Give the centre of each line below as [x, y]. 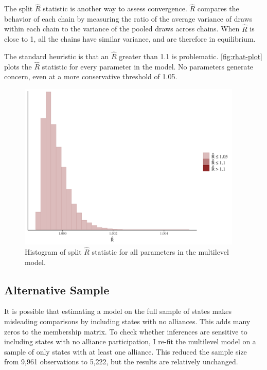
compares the [218, 8]
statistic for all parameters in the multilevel [160, 251]
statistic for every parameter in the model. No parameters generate [148, 66]
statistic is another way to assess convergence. [115, 8]
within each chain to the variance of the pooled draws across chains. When [122, 29]
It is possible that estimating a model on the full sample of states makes [118, 311]
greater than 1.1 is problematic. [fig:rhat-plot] [191, 56]
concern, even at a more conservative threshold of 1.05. [91, 76]
